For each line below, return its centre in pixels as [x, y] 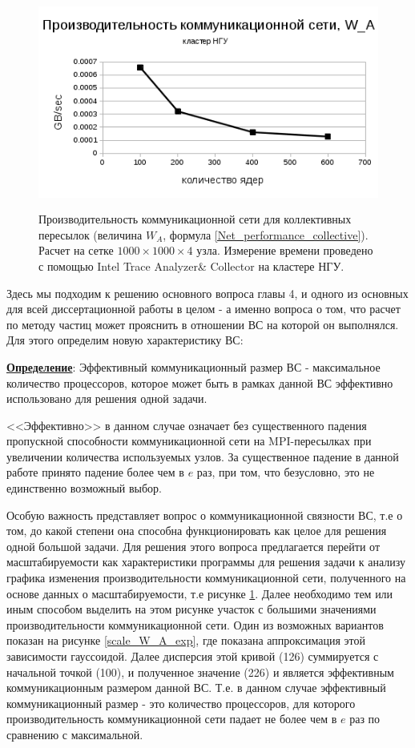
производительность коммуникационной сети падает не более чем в [172, 719]
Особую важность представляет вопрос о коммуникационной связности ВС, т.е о [205, 515]
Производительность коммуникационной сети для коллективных [195, 219]
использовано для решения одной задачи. [107, 398]
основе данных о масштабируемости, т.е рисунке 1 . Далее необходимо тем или [200, 593]
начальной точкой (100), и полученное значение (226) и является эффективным [200, 672]
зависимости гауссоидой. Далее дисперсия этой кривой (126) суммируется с [193, 656]
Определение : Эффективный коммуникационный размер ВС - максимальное [193, 366]
